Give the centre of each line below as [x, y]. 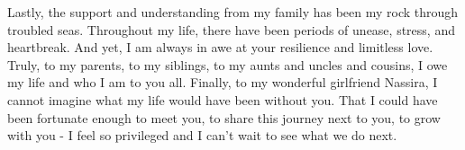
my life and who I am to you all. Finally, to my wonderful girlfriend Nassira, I [223, 82]
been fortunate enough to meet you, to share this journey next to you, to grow [224, 117]
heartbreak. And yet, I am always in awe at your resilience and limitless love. [220, 47]
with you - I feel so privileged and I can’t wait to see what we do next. [202, 135]
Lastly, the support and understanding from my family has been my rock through [233, 12]
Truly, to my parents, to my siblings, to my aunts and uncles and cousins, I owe [228, 64]
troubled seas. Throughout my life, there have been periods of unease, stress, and [231, 29]
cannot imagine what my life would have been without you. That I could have [223, 99]
